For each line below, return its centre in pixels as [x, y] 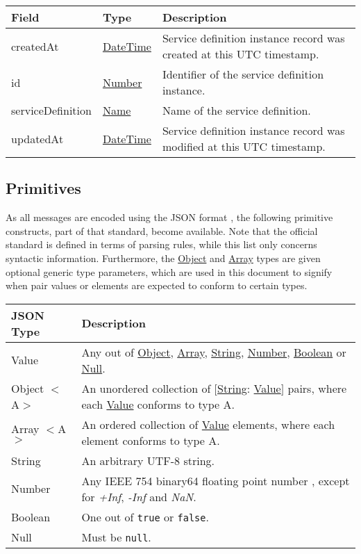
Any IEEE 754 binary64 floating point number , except [216, 480]
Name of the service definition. [236, 110]
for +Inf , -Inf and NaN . [139, 496]
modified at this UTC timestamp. [244, 146]
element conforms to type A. [151, 440]
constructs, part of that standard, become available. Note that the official [162, 230]
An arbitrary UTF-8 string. [148, 460]
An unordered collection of [146, 388]
